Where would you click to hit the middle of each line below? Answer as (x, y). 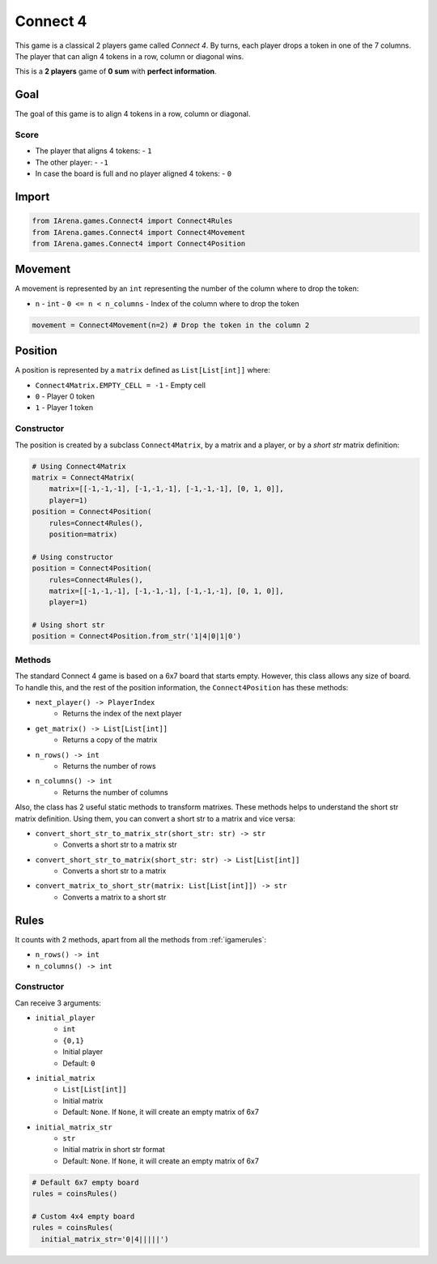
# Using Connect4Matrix (79, 466)
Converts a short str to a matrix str (120, 845)
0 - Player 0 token (65, 396)
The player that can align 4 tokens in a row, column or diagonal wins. (129, 56)
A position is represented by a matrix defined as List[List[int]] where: (142, 370)
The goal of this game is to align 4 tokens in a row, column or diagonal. (133, 114)
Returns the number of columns (116, 792)
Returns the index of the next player (122, 714)
